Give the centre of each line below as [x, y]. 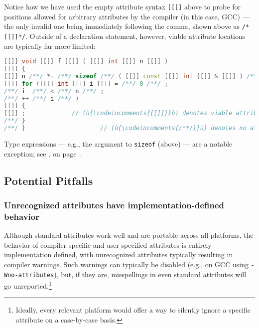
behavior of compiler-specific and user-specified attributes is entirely [108, 245]
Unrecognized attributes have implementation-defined [114, 205]
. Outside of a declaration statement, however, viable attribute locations [135, 36]
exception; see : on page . [43, 153]
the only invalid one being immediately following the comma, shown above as [122, 26]
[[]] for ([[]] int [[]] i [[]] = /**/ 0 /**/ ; [86, 83]
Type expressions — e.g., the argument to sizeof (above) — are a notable [118, 143]
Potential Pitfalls [49, 180]
